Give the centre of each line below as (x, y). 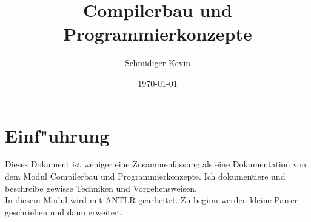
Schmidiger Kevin (158, 63)
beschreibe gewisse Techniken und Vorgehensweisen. (101, 188)
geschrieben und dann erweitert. (64, 211)
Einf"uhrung (57, 135)
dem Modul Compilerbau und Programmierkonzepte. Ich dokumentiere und (145, 176)
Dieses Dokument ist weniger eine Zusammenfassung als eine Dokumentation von (155, 164)
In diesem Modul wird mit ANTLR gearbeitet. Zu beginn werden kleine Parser (152, 200)
